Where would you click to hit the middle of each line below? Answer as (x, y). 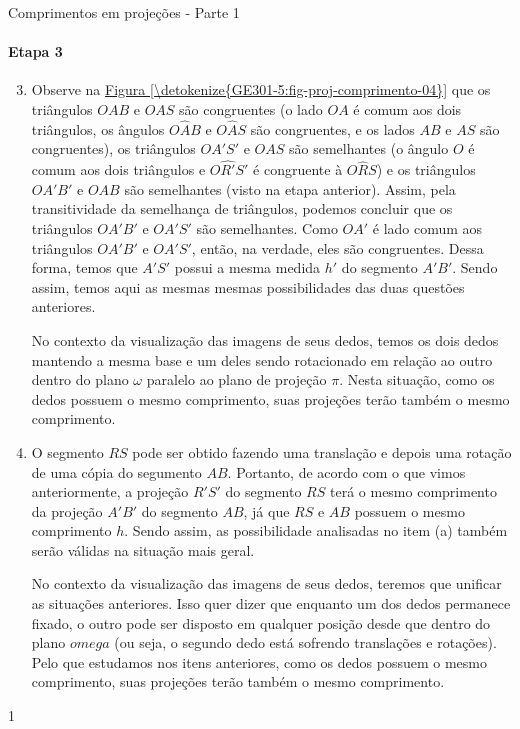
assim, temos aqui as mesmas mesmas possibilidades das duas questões (248, 286)
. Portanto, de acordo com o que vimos (346, 471)
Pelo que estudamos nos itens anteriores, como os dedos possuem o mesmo (259, 661)
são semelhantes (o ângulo (368, 148)
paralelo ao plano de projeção (236, 379)
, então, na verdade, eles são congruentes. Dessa (337, 247)
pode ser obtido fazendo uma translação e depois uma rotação (322, 451)
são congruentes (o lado (251, 108)
